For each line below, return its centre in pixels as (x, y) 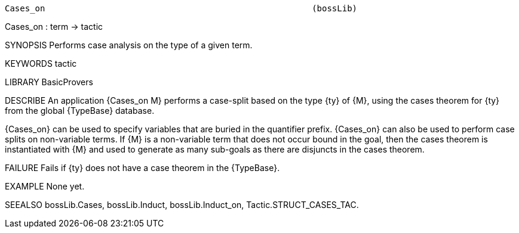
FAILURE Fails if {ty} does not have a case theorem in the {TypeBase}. (142, 168)
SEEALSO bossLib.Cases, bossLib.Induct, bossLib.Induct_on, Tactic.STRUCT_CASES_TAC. (182, 205)
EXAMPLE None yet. (45, 186)
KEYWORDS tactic (41, 63)
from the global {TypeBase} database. (80, 111)
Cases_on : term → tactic (54, 27)
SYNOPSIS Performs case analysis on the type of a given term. (129, 45)
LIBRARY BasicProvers (49, 82)
